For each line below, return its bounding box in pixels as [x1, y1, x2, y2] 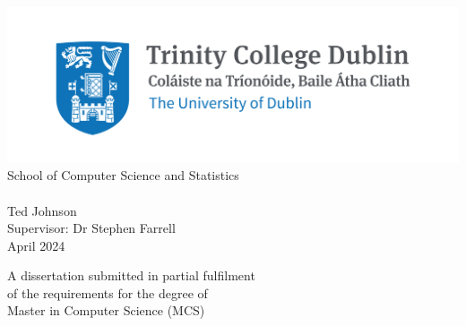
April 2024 [7, 236, 65, 254]
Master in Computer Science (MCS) [7, 301, 205, 320]
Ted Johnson [7, 201, 77, 219]
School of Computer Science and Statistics [7, 166, 239, 184]
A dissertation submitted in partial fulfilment [7, 266, 255, 285]
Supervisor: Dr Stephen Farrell [7, 219, 176, 237]
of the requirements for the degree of [7, 283, 208, 302]
